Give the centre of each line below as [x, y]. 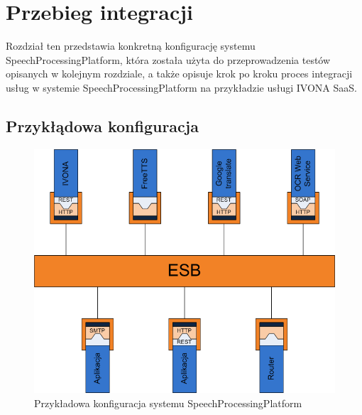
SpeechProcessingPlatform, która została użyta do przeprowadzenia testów [168, 59]
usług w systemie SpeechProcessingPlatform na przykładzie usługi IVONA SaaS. [181, 87]
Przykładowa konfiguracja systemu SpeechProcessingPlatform [168, 403]
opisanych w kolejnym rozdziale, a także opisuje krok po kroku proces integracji [179, 74]
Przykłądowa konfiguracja [102, 125]
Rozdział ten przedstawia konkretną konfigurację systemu [131, 46]
